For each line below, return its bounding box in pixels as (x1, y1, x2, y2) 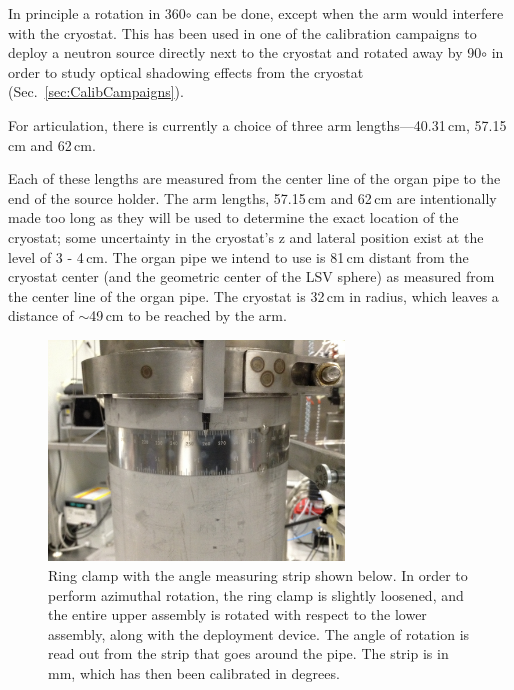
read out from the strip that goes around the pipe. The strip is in (48, 643, 449, 664)
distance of (8, 305, 74, 326)
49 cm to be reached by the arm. (89, 305, 287, 326)
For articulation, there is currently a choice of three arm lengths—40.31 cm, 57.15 (8, 114, 507, 135)
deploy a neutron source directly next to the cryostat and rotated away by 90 (8, 42, 482, 63)
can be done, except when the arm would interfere (196, 3, 504, 23)
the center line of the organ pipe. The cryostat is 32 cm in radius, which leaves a (8, 285, 499, 306)
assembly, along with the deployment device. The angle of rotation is (48, 623, 470, 644)
